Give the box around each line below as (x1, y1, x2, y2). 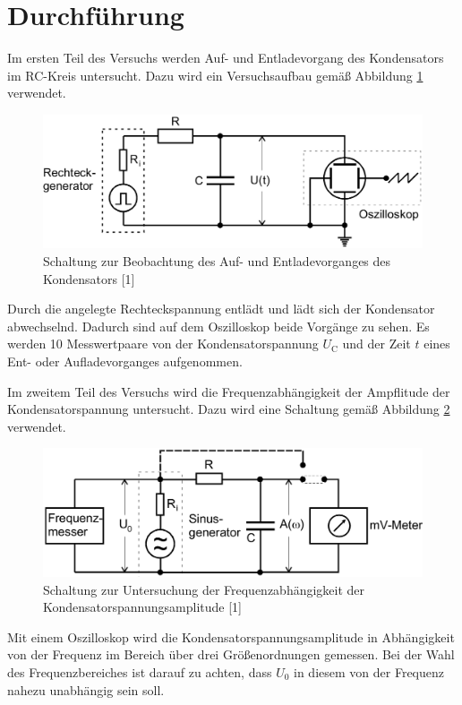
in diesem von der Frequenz (294, 662, 444, 681)
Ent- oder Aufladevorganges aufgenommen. (7, 351, 243, 370)
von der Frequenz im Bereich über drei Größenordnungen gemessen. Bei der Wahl (7, 645, 455, 664)
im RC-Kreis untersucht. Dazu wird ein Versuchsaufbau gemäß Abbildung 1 (7, 65, 423, 84)
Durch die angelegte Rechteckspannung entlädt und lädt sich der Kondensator (7, 299, 435, 318)
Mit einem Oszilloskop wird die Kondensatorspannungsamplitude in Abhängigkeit (7, 627, 455, 646)
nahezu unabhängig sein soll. (7, 680, 165, 699)
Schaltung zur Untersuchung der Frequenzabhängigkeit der (43, 580, 365, 598)
